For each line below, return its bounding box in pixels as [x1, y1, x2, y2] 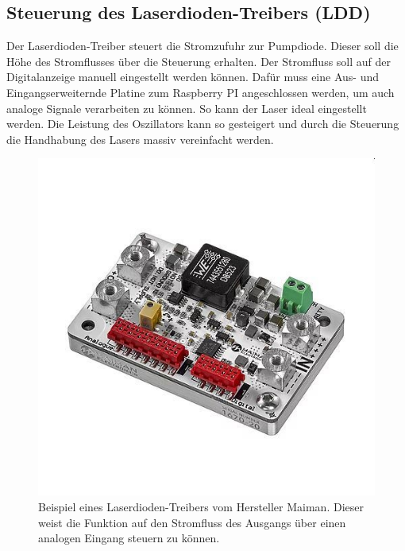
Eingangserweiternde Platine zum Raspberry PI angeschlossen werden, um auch [6, 83, 395, 100]
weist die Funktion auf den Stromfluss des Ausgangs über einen [38, 514, 346, 530]
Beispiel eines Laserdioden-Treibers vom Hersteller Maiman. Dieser [38, 498, 364, 514]
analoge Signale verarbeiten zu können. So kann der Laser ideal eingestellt [6, 99, 367, 116]
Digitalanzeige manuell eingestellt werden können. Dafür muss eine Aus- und [6, 68, 379, 85]
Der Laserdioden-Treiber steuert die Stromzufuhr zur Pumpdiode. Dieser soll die [6, 37, 399, 54]
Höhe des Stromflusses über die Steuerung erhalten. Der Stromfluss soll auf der [6, 52, 391, 69]
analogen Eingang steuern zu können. [38, 530, 220, 546]
